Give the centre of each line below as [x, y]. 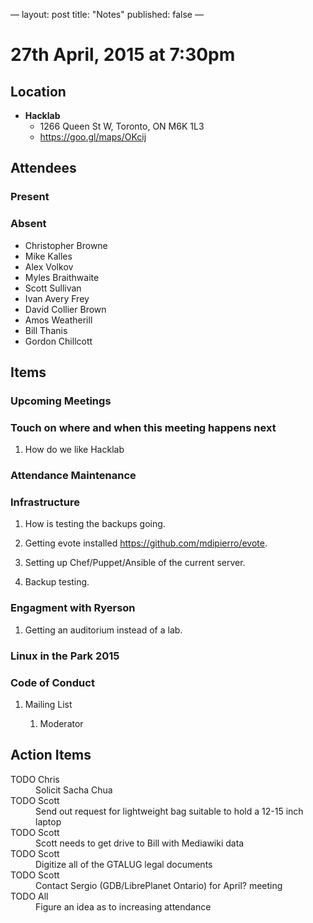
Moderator [61, 723]
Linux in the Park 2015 [65, 656]
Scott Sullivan [53, 288]
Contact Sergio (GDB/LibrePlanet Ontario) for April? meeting [159, 885]
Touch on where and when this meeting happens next [143, 427]
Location [38, 91]
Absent [28, 224]
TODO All [29, 896]
